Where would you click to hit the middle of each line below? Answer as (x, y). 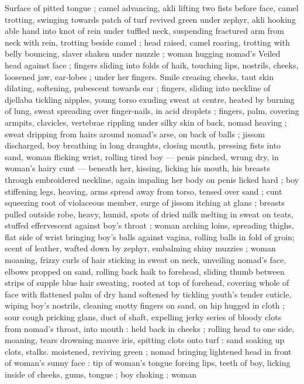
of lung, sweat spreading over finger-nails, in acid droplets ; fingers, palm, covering (152, 111)
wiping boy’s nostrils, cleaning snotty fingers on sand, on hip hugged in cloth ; (145, 305)
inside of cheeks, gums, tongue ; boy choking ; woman (101, 374)
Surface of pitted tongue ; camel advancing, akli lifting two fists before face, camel (152, 8)
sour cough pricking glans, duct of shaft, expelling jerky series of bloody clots (143, 317)
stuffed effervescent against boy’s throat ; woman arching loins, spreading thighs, (149, 225)
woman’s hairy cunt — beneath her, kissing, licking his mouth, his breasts (137, 168)
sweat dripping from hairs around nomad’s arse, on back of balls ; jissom (135, 134)
